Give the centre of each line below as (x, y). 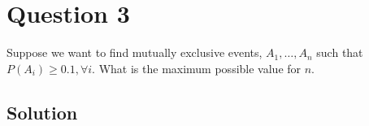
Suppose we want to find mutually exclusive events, (135, 52)
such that (340, 52)
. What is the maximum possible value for (197, 68)
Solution (42, 112)
